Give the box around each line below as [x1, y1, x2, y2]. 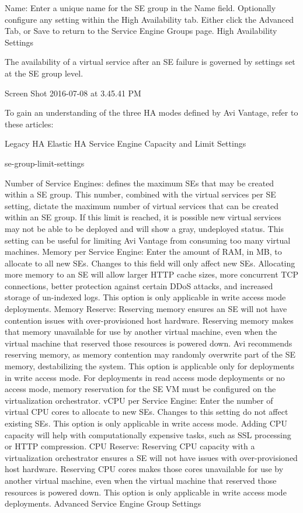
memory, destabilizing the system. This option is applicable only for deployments [5, 360, 294, 372]
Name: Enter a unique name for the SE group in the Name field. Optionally [5, 2, 276, 13]
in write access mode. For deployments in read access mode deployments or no [5, 371, 285, 383]
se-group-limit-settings [5, 157, 85, 169]
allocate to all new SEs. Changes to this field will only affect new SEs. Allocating [5, 256, 295, 269]
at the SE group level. [5, 67, 83, 79]
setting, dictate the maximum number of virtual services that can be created [5, 199, 278, 212]
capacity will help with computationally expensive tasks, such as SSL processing [5, 428, 291, 441]
